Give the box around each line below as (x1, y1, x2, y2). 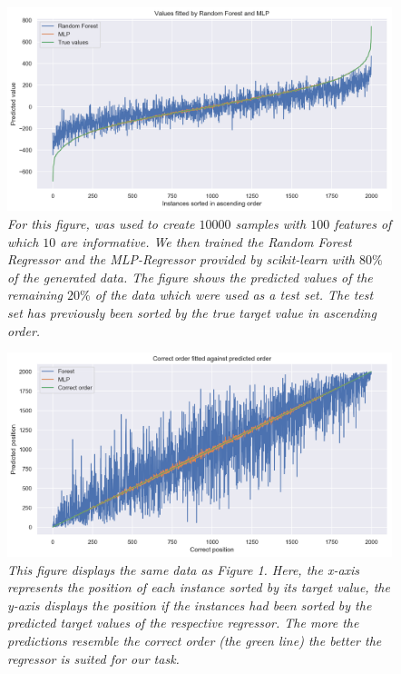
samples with (235, 214, 307, 233)
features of (334, 214, 392, 233)
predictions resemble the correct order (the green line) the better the (7, 630, 382, 649)
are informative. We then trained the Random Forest (60, 232, 352, 251)
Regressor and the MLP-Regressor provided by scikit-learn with (7, 250, 355, 269)
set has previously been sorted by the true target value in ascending (7, 302, 377, 322)
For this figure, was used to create (7, 214, 195, 233)
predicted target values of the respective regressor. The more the (7, 613, 359, 632)
